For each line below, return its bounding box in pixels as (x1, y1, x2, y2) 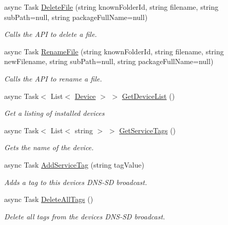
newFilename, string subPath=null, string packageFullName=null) (4, 56, 214, 67)
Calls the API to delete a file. (4, 29, 97, 39)
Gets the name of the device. (4, 142, 94, 153)
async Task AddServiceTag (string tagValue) (4, 159, 144, 170)
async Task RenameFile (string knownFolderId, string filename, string (4, 46, 224, 56)
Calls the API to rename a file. (4, 73, 102, 84)
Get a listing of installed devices (4, 108, 105, 118)
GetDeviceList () (122, 90, 175, 101)
